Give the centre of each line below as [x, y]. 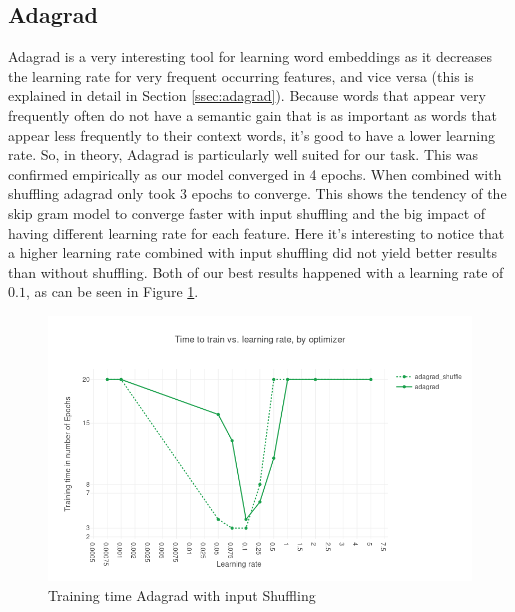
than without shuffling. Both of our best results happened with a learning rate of [256, 271]
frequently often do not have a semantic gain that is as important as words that [252, 114]
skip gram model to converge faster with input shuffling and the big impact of [247, 212]
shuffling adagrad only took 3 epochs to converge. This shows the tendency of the [257, 193]
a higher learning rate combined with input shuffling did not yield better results [252, 252]
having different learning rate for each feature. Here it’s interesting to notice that [256, 232]
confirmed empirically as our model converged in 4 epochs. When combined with [255, 173]
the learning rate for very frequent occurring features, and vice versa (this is [241, 75]
